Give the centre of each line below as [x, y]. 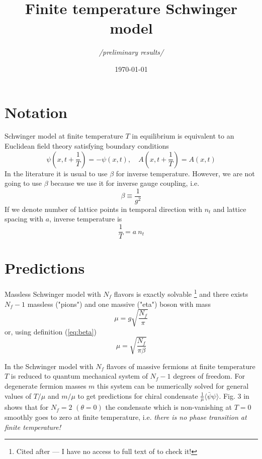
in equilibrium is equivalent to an [183, 136]
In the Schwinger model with [49, 366]
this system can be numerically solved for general [173, 385]
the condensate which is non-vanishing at [168, 407]
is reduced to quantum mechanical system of [79, 376]
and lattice [230, 209]
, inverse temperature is [86, 219]
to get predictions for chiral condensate [138, 395]
